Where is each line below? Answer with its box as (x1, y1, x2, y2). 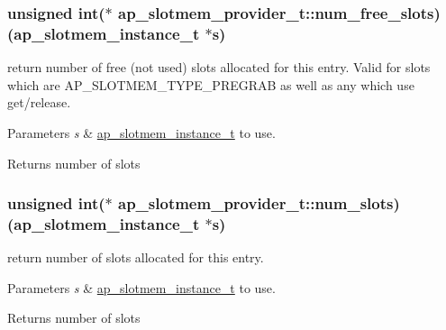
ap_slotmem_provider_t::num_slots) (118, 192, 400, 215)
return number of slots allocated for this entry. (7, 248, 264, 267)
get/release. (7, 93, 71, 112)
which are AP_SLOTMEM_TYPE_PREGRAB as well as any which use (7, 75, 414, 94)
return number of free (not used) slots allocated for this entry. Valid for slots (7, 58, 431, 77)
